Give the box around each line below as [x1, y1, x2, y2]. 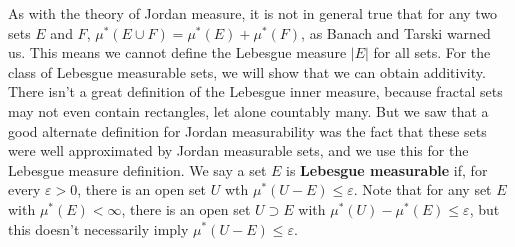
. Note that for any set [353, 179, 492, 200]
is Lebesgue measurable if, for [286, 159, 488, 180]
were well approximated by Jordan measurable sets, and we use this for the [8, 140, 469, 161]
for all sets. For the [373, 42, 491, 63]
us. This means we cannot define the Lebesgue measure [8, 42, 347, 63]
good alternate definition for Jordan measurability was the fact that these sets [8, 120, 487, 141]
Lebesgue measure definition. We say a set [8, 159, 267, 180]
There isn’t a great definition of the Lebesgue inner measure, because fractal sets [8, 81, 503, 102]
